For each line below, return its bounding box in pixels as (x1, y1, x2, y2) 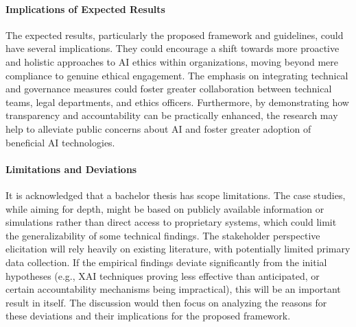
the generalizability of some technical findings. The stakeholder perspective (5, 228, 320, 242)
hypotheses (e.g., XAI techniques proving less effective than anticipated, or (5, 268, 320, 283)
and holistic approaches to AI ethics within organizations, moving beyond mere (5, 54, 338, 68)
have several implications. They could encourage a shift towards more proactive (5, 41, 340, 55)
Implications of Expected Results (5, 1, 165, 16)
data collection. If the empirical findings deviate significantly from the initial (5, 254, 327, 269)
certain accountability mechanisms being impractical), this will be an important (5, 282, 341, 296)
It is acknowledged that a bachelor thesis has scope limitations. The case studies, (5, 187, 346, 202)
